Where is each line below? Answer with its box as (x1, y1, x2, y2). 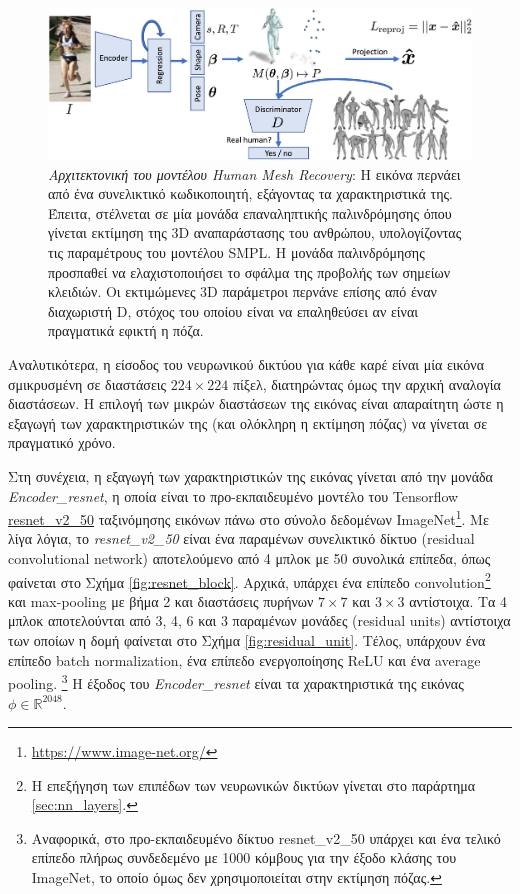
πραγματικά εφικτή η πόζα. (48, 320, 204, 341)
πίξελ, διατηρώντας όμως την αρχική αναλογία (232, 373, 501, 394)
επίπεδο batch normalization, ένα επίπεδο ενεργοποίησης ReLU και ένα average (8, 649, 481, 670)
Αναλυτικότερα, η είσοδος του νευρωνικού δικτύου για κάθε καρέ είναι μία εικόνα (8, 354, 485, 375)
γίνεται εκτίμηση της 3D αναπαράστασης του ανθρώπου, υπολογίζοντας (48, 222, 462, 243)
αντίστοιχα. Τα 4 (409, 590, 508, 611)
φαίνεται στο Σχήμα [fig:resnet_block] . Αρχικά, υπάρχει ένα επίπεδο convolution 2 (8, 568, 491, 592)
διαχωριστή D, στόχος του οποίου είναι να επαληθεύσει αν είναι (48, 300, 419, 321)
